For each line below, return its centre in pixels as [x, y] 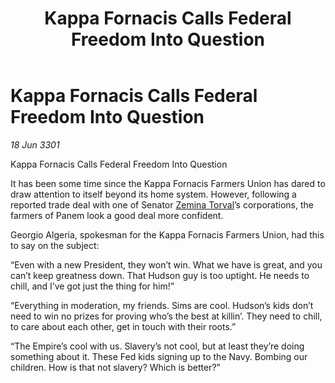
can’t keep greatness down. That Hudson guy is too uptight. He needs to [160, 275]
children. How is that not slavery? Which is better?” [115, 367]
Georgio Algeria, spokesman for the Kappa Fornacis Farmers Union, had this [167, 234]
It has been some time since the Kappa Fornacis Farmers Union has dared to [168, 183]
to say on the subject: [55, 245]
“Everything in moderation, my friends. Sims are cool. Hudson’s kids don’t [162, 305]
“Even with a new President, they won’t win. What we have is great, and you [166, 264]
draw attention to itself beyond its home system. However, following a [153, 194]
